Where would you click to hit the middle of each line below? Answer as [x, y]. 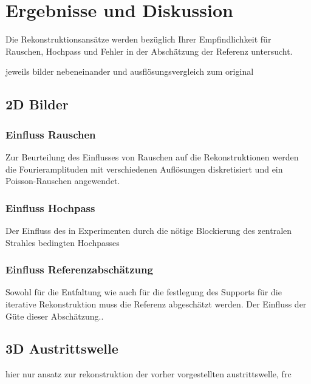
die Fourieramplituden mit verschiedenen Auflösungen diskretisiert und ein [144, 169]
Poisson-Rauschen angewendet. [63, 181]
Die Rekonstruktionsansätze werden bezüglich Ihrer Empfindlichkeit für [138, 39]
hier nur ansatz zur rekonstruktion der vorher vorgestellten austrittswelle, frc [149, 374]
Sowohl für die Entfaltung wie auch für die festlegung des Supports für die [144, 292]
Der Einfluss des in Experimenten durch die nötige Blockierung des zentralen [149, 230]
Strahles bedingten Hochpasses [63, 242]
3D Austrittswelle [62, 348]
